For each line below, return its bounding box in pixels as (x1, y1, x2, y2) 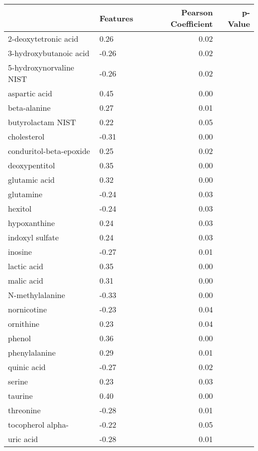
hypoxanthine (8, 217, 55, 228)
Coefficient (170, 18, 213, 29)
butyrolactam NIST (8, 116, 76, 128)
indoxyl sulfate (8, 231, 59, 243)
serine (8, 376, 28, 387)
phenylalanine (8, 347, 56, 358)
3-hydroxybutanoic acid (8, 47, 90, 59)
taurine (8, 390, 33, 401)
